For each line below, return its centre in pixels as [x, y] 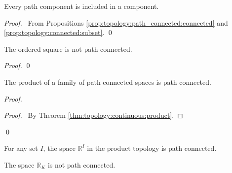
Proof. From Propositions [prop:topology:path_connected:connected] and [116, 22]
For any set [21, 148]
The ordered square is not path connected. [68, 49]
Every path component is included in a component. [81, 6]
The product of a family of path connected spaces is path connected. [108, 82]
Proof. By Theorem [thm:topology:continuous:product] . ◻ [94, 115]
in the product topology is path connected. [152, 148]
